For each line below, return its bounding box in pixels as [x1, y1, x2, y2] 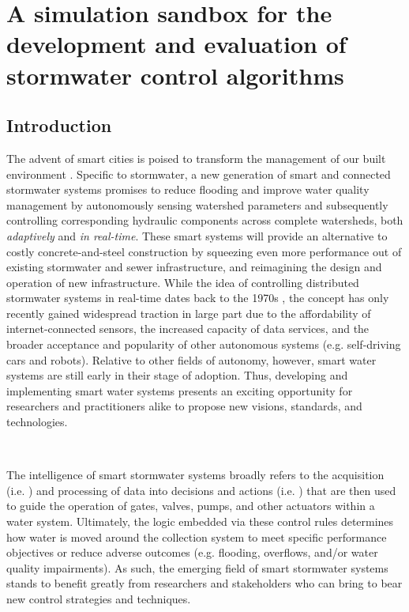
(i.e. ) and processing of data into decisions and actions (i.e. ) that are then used [6, 482, 396, 498]
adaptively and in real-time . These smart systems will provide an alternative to [6, 227, 388, 244]
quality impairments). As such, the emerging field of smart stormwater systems [6, 559, 388, 576]
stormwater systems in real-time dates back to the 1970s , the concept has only [6, 289, 389, 306]
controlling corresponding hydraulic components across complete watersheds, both [6, 212, 403, 229]
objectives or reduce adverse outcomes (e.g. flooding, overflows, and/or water [6, 544, 378, 561]
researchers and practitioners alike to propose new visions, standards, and [6, 398, 362, 414]
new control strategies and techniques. [6, 590, 191, 606]
